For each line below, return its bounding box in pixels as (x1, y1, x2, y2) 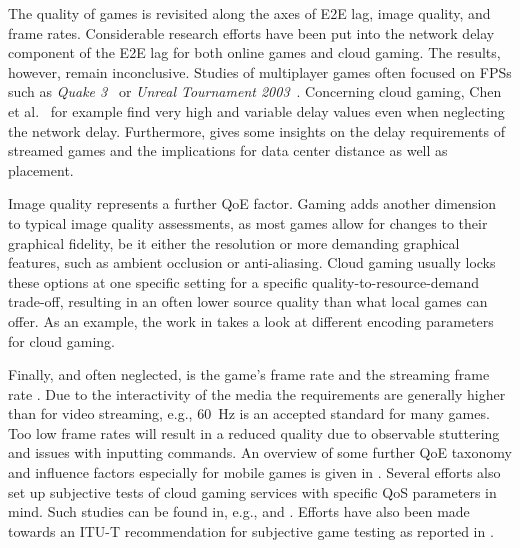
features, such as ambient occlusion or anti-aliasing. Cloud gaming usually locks (8, 252, 496, 273)
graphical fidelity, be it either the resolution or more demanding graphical (8, 232, 460, 253)
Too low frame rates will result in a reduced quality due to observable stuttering (8, 422, 500, 443)
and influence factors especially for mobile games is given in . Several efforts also (8, 462, 501, 483)
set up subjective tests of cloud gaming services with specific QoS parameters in (8, 481, 497, 502)
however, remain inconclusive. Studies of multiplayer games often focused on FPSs (8, 61, 512, 82)
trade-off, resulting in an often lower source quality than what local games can (8, 291, 488, 312)
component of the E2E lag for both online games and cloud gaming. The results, (8, 42, 501, 63)
